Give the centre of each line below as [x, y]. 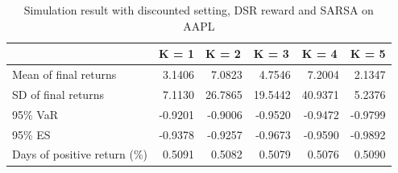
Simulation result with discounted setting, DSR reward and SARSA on [199, 10]
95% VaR [35, 114]
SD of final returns [58, 94]
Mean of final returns [64, 74]
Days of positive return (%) [80, 154]
